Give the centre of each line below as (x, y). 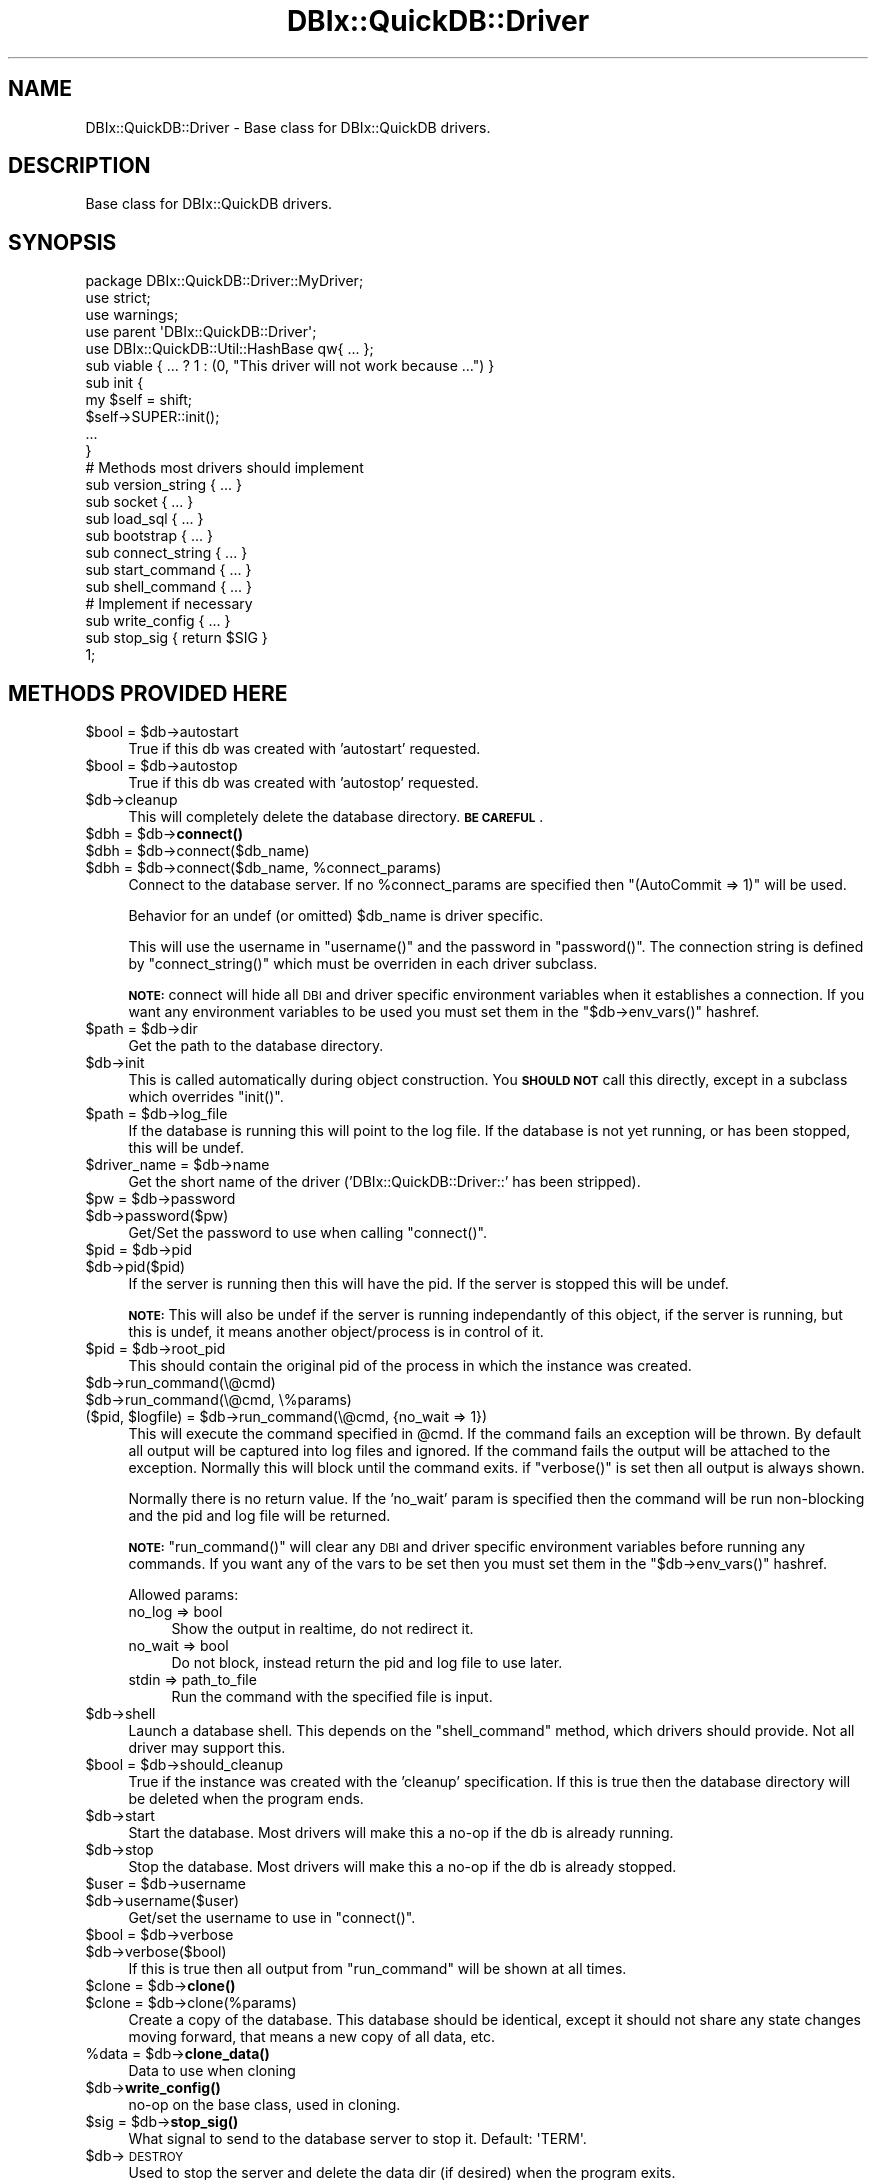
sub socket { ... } (139, 502)
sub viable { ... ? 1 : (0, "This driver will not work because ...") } (290, 366)
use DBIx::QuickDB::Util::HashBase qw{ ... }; (229, 349)
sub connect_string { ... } (166, 553)
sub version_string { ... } (163, 485)
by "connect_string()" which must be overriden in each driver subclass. (363, 964)
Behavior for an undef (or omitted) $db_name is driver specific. (336, 916)
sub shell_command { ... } (169, 587)
